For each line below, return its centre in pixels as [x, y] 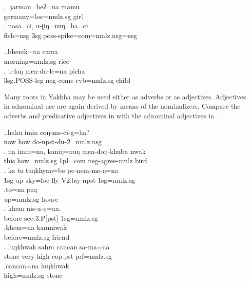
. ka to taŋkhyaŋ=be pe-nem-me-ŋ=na [61, 170]
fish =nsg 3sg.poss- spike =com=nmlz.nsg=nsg [71, 35]
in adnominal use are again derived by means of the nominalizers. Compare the [122, 106]
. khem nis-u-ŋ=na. [33, 208]
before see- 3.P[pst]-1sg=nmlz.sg [51, 217]
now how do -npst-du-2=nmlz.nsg [53, 141]
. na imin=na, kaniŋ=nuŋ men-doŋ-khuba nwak [75, 151]
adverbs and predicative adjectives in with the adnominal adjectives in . [111, 115]
